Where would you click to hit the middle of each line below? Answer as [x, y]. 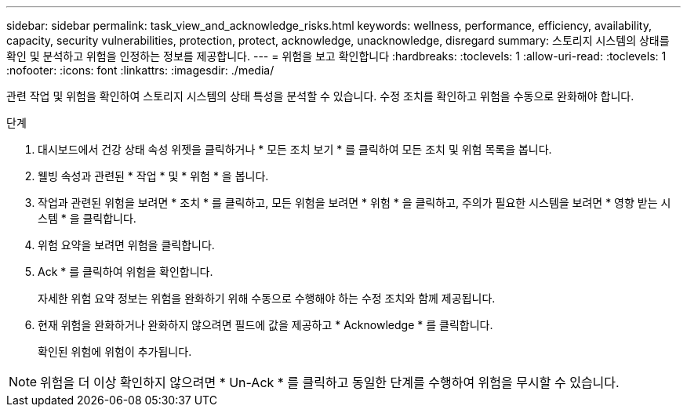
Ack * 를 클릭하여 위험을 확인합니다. [125, 272]
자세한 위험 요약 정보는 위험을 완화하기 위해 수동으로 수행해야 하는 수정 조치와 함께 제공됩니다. [267, 298]
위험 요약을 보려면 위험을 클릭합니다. [126, 245]
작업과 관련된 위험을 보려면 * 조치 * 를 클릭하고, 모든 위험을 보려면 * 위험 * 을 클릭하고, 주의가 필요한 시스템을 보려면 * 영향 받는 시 [354, 203]
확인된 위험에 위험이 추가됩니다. [115, 351]
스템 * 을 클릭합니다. [87, 218]
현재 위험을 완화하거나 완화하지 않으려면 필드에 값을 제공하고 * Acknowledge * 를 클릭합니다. [265, 325]
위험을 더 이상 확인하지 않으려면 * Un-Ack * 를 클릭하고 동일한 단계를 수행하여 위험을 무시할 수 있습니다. [330, 382]
